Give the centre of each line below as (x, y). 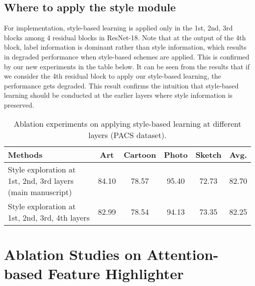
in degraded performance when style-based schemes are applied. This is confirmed (127, 56)
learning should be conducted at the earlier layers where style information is (118, 95)
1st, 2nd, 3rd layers (41, 180)
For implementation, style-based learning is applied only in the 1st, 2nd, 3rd (118, 28)
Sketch (208, 154)
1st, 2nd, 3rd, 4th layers (49, 217)
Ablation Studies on (73, 254)
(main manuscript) (40, 192)
